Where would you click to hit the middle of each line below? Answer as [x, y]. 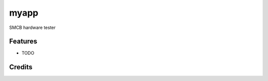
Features [23, 41]
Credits [21, 67]
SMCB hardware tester [33, 27]
